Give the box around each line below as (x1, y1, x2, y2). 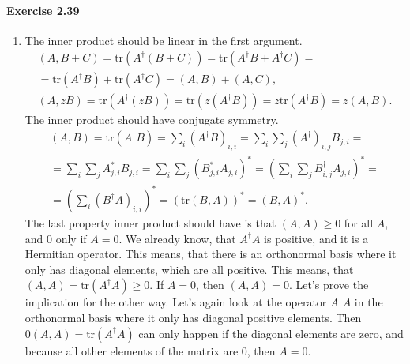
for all (344, 214, 374, 231)
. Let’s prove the (288, 276, 369, 293)
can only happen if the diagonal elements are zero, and (138, 325, 404, 341)
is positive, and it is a (264, 230, 369, 246)
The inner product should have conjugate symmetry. (24, 111, 279, 128)
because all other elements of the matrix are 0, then (24, 342, 276, 358)
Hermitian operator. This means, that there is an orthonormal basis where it (24, 246, 397, 262)
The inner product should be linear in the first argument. (24, 32, 303, 48)
